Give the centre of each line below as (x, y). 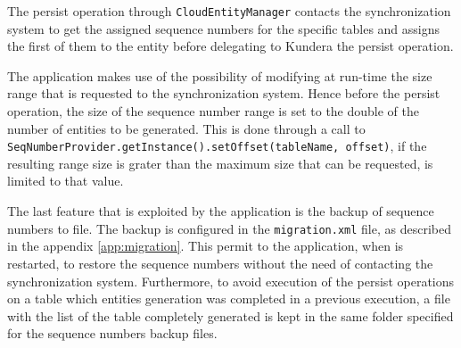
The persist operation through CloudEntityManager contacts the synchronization (229, 11)
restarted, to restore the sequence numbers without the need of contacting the (220, 263)
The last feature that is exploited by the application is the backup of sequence (221, 211)
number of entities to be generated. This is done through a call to (186, 128)
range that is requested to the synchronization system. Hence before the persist (224, 93)
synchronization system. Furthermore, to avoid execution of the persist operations (231, 281)
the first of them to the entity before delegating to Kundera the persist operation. (230, 46)
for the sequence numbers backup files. (112, 333)
